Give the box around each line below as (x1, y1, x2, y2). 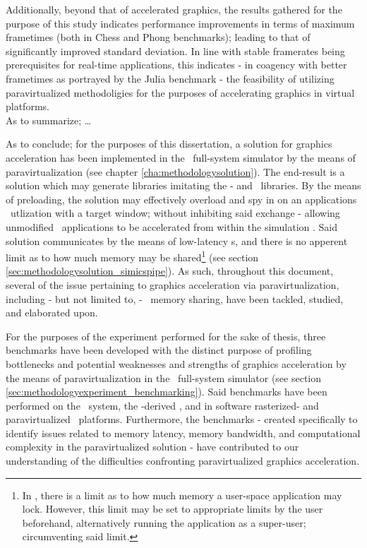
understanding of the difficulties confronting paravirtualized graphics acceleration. (6, 453, 360, 468)
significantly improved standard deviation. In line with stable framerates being (6, 43, 345, 58)
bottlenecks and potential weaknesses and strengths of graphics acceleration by (6, 356, 347, 371)
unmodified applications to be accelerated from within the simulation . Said (6, 219, 338, 234)
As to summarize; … (6, 112, 92, 127)
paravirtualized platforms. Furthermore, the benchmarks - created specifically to (6, 412, 358, 427)
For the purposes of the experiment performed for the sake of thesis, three (6, 328, 326, 343)
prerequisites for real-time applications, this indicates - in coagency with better (6, 57, 347, 72)
